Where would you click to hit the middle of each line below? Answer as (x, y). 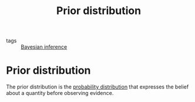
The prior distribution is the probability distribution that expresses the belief (97, 87)
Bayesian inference (44, 47)
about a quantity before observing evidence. (60, 93)
